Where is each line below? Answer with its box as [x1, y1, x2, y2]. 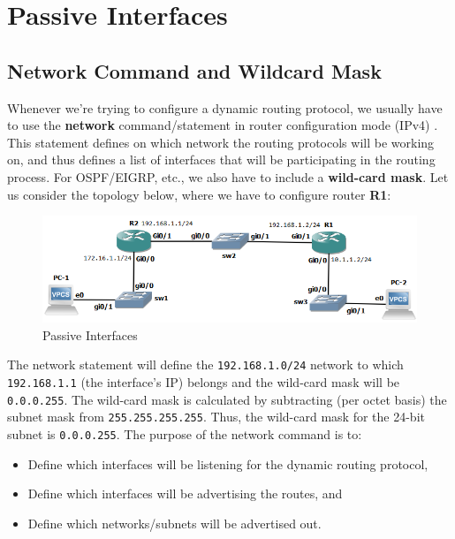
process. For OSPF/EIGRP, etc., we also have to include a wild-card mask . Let [7, 167, 449, 186]
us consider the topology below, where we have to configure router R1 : [7, 185, 391, 203]
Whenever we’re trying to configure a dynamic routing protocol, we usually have [7, 98, 443, 117]
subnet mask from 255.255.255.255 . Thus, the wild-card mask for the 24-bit [7, 407, 425, 426]
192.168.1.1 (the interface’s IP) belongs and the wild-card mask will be [7, 372, 400, 391]
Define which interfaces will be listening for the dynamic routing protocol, [27, 454, 428, 473]
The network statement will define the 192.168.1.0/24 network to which [7, 355, 404, 374]
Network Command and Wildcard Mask [7, 57, 382, 84]
